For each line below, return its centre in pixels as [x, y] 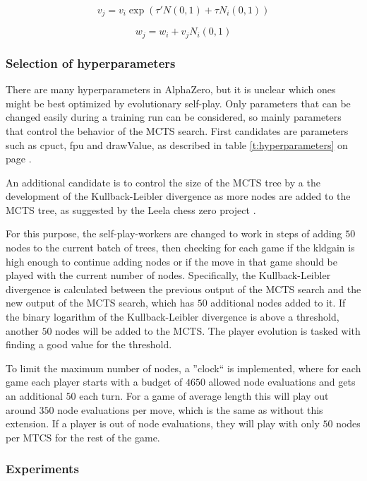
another [22, 330]
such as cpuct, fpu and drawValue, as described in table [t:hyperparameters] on [177, 144]
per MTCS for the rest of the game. [83, 437]
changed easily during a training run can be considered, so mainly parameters [174, 117]
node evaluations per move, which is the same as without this [190, 409]
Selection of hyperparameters [91, 63]
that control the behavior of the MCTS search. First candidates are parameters [177, 130]
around [21, 409]
